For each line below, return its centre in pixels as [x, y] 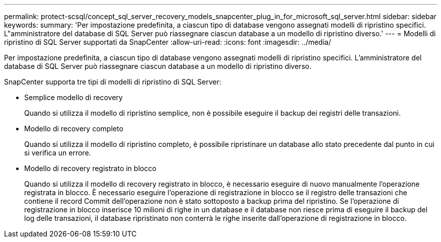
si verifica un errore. [58, 153]
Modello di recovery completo [74, 129]
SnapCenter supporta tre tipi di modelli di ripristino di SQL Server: [113, 82]
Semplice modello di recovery [73, 97]
